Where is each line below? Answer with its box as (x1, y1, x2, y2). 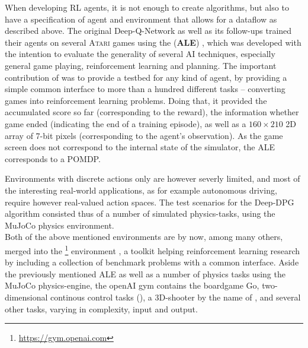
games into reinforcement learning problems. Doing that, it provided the (5, 94, 267, 106)
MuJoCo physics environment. (5, 219, 114, 231)
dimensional (5, 290, 48, 303)
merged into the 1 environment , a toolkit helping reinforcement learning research (5, 242, 300, 257)
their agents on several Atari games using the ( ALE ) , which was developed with (5, 36, 301, 48)
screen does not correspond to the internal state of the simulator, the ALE (5, 141, 275, 153)
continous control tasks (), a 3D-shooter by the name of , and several (50, 290, 301, 303)
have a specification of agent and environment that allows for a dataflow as (5, 12, 277, 25)
